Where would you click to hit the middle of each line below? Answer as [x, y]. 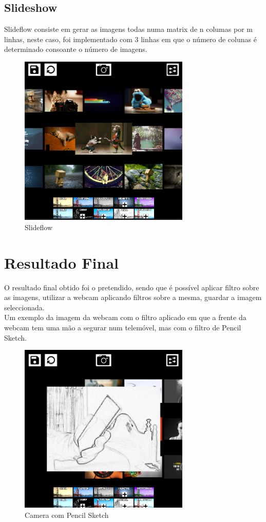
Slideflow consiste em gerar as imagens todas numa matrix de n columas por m [128, 29]
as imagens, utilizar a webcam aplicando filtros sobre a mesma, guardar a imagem [133, 297]
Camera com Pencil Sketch [67, 515]
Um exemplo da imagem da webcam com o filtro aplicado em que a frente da [125, 317]
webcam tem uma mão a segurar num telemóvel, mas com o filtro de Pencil [123, 327]
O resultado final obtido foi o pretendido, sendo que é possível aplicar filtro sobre [132, 287]
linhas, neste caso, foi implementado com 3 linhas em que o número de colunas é [130, 39]
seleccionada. [24, 307]
